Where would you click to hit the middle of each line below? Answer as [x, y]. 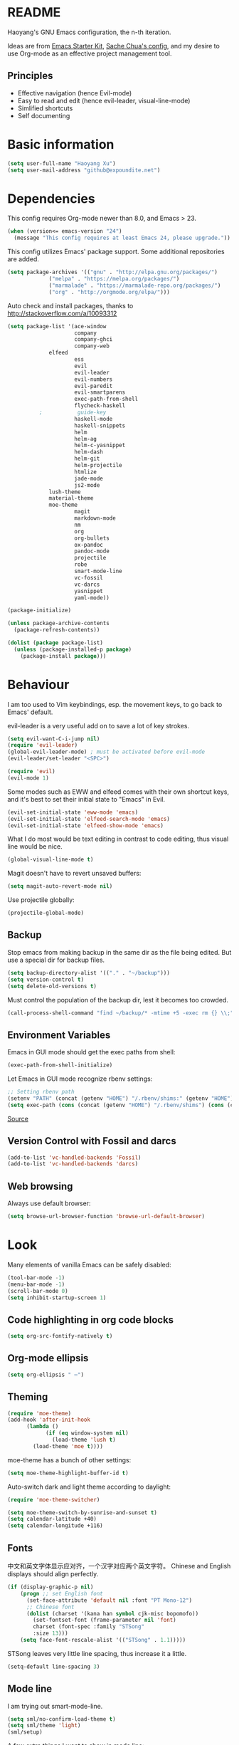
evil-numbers [94, 379]
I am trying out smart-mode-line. [55, 1706]
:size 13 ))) [51, 1634]
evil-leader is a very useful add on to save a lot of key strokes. [99, 725]
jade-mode [89, 478]
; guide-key [73, 412]
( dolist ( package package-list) [55, 643]
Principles [30, 76]
